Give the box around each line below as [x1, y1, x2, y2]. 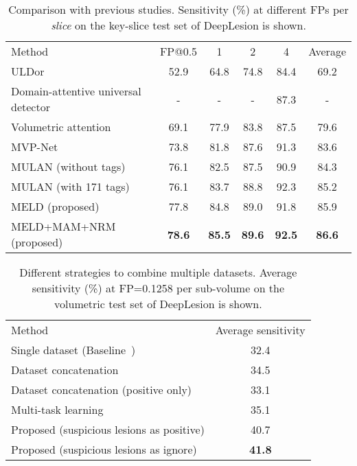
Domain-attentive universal [11, 83, 141, 99]
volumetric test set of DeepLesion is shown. [54, 296, 262, 312]
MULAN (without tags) [11, 159, 126, 174]
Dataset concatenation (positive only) [11, 382, 192, 397]
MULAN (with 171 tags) [11, 178, 130, 194]
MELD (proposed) [11, 198, 100, 214]
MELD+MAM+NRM [11, 218, 116, 234]
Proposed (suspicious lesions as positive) [11, 421, 205, 437]
